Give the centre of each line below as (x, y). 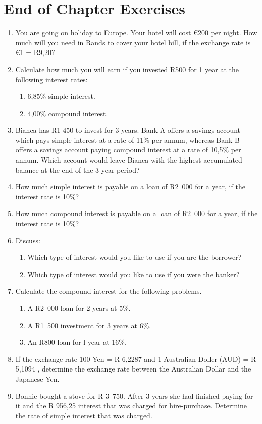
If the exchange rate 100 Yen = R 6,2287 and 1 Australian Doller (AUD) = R (136, 359)
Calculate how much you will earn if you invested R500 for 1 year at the (127, 69)
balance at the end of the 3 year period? (77, 169)
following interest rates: (51, 79)
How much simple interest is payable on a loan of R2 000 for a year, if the (130, 187)
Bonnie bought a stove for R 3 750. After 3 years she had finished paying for (134, 395)
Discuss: (28, 240)
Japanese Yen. (37, 378)
